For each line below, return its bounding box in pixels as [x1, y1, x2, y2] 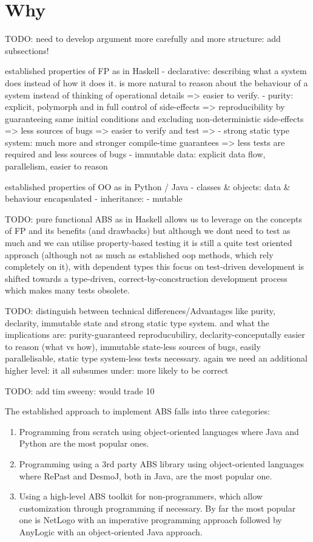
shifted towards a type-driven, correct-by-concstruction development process [5, 272, 288, 284]
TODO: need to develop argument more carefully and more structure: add [5, 32, 281, 45]
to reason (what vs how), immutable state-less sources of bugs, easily [5, 340, 261, 352]
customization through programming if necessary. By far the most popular [19, 501, 296, 514]
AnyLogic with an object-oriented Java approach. [19, 525, 203, 538]
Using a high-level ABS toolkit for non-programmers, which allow [19, 490, 263, 503]
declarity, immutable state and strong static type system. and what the [5, 316, 270, 329]
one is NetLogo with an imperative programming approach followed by [19, 513, 282, 526]
